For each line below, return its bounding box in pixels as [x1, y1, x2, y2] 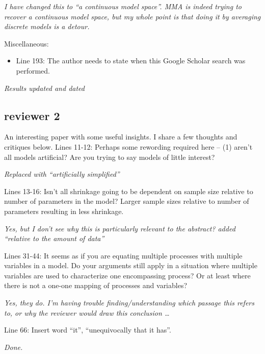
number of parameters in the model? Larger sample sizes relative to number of [4, 196, 249, 206]
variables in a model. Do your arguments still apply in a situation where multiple [4, 260, 257, 271]
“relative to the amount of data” [4, 233, 104, 244]
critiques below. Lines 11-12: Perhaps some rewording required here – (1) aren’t [4, 141, 253, 152]
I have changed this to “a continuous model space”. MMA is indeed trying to [4, 1, 242, 11]
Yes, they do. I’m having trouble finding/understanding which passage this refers [4, 297, 254, 308]
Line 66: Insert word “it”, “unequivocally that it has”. [4, 324, 171, 335]
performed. [16, 65, 50, 76]
